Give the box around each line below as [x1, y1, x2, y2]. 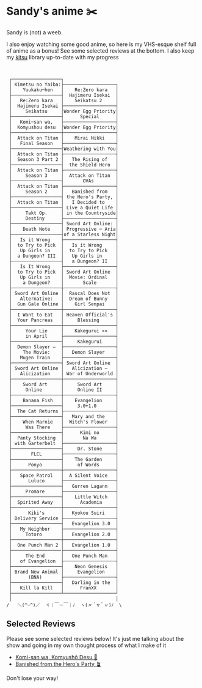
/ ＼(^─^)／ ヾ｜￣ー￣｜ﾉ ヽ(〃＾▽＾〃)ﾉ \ [6, 602, 122, 608]
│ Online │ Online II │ [9, 386, 119, 393]
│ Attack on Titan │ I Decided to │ [9, 199, 119, 205]
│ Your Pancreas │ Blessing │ [9, 317, 119, 323]
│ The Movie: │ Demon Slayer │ [9, 349, 119, 355]
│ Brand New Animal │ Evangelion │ [9, 569, 119, 575]
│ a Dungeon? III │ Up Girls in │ [9, 253, 119, 259]
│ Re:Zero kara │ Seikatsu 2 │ [9, 97, 119, 103]
